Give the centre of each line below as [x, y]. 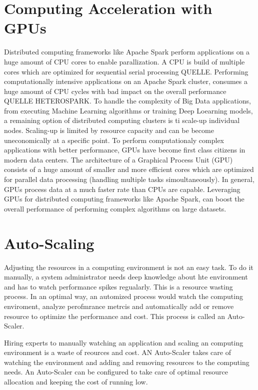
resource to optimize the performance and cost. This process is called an [114, 316]
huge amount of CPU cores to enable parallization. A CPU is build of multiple [124, 61]
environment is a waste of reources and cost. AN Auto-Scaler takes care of [117, 352]
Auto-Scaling [49, 243]
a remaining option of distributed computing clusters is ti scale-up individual [122, 120]
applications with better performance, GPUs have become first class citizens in [125, 150]
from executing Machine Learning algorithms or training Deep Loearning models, [128, 110]
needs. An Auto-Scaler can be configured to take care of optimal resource [116, 372]
